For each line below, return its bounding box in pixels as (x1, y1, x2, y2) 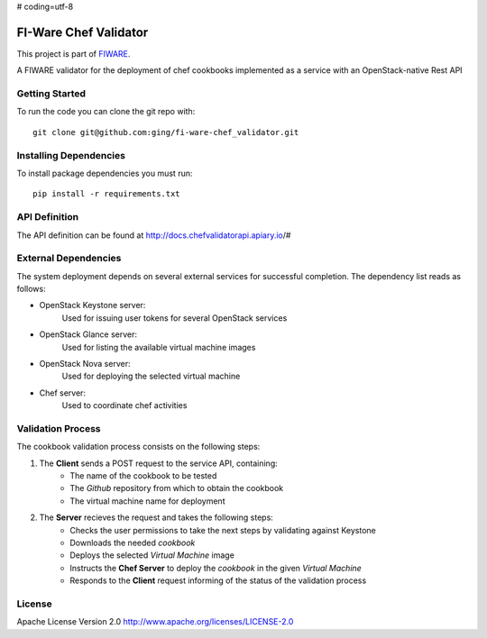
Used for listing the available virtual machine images (61, 342, 256, 352)
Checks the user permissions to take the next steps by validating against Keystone (69, 524, 376, 535)
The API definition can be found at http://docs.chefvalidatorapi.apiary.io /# (16, 230, 291, 241)
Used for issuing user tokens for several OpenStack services (61, 312, 288, 324)
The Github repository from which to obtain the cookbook (69, 483, 284, 494)
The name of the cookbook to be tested (69, 470, 217, 481)
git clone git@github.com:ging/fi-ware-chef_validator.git (32, 127, 299, 137)
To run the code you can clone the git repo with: (16, 106, 196, 117)
